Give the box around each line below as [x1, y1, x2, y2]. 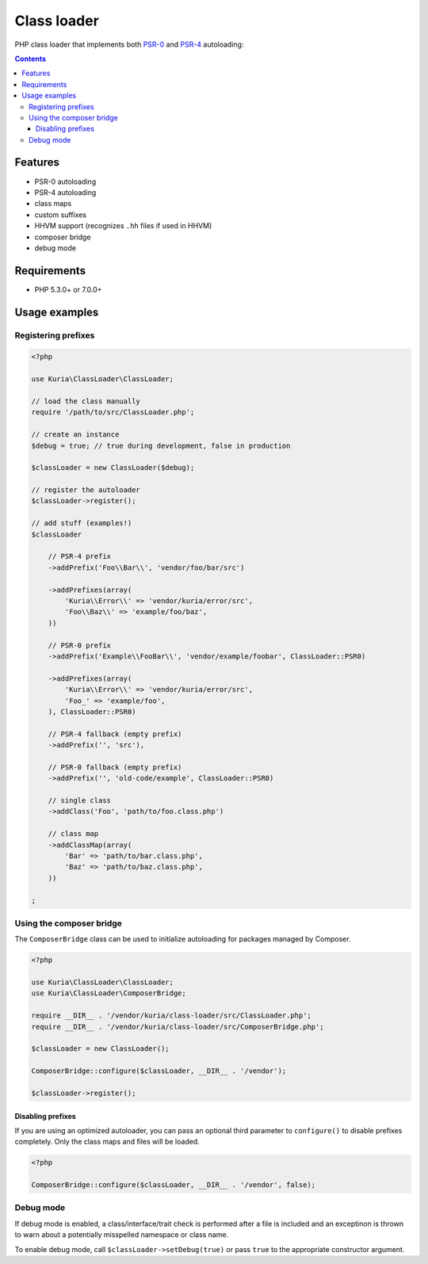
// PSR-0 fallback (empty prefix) [48, 762, 182, 772]
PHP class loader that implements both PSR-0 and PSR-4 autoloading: [14, 40, 244, 49]
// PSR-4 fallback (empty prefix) [48, 729, 182, 739]
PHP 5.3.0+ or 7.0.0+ [34, 284, 102, 294]
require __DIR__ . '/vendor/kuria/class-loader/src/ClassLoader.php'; [31, 1011, 312, 1020]
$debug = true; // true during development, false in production [31, 441, 291, 450]
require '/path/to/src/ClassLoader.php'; [31, 408, 195, 417]
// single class [48, 796, 111, 805]
